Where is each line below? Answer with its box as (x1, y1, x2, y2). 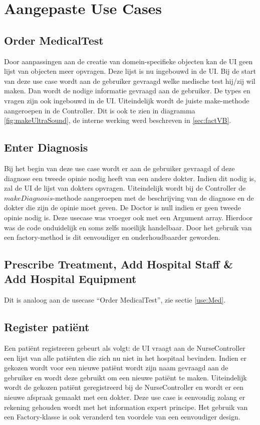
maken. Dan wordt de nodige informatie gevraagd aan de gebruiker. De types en (4, 85, 250, 96)
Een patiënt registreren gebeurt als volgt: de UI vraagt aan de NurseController (4, 343, 245, 353)
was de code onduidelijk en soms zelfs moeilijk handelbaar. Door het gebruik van (4, 222, 252, 232)
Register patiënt (4, 319, 90, 335)
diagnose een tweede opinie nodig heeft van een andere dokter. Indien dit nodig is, (4, 173, 256, 183)
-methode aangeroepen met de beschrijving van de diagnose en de (53, 192, 254, 203)
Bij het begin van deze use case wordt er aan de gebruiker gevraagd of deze (4, 163, 235, 173)
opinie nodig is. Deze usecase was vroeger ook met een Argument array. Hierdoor (4, 212, 253, 222)
